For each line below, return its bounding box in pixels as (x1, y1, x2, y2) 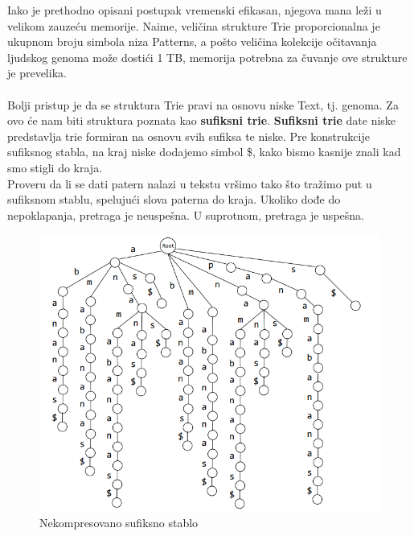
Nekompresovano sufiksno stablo (39, 514, 199, 531)
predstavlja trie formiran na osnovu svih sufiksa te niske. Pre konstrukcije (7, 127, 370, 144)
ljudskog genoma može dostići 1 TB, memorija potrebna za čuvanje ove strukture (7, 48, 408, 65)
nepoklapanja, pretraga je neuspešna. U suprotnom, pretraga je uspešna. (7, 206, 364, 223)
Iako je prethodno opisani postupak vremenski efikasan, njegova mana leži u (7, 2, 382, 18)
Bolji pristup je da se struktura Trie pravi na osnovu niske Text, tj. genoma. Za (7, 96, 399, 113)
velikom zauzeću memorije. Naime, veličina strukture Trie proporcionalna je (7, 17, 380, 34)
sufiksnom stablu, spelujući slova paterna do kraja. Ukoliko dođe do (7, 191, 341, 208)
